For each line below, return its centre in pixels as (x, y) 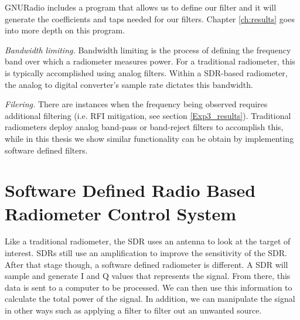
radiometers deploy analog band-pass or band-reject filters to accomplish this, (144, 127)
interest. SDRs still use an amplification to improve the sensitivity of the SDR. (146, 253)
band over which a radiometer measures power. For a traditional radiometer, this (150, 61)
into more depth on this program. (65, 30)
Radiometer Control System (121, 213)
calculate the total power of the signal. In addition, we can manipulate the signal (150, 299)
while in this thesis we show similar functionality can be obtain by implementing (149, 138)
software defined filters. (46, 150)
